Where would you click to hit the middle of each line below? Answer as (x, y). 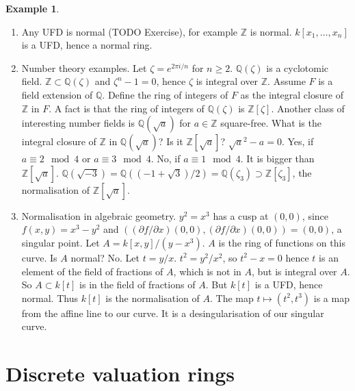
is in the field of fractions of (137, 285)
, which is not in (207, 271)
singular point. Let (61, 242)
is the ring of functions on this (282, 242)
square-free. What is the (271, 123)
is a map (331, 298)
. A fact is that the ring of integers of (127, 108)
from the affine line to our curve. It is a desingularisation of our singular (173, 313)
